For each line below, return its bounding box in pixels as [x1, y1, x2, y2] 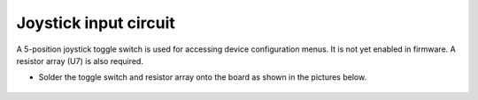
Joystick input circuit [16, 13, 176, 32]
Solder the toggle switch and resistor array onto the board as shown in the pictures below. [38, 72, 367, 82]
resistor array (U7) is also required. [16, 55, 143, 66]
